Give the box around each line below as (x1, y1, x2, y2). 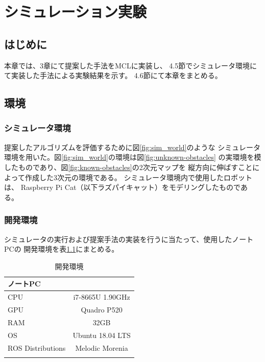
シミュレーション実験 (4, 1, 147, 22)
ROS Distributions (8, 342, 66, 353)
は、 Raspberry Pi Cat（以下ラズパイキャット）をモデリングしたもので (4, 182, 240, 192)
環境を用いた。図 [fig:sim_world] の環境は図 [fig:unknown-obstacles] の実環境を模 (4, 152, 261, 162)
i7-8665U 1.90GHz (73, 292, 130, 302)
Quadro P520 (81, 304, 123, 315)
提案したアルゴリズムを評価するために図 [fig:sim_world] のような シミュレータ (4, 141, 260, 152)
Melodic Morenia (75, 342, 128, 353)
